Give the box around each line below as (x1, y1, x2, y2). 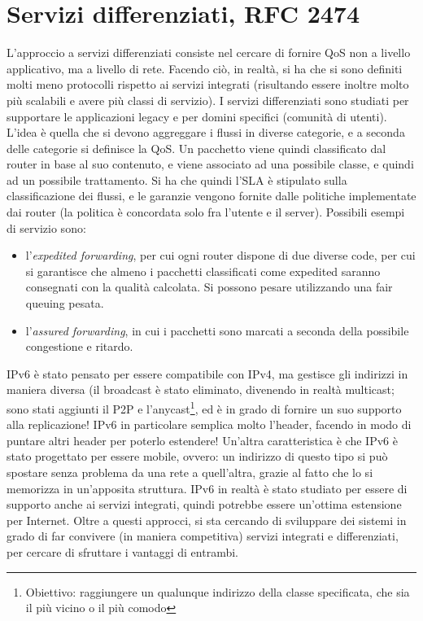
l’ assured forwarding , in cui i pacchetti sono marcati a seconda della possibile (25, 321, 409, 339)
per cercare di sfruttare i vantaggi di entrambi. (7, 544, 238, 560)
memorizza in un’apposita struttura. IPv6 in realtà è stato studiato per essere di (7, 479, 408, 496)
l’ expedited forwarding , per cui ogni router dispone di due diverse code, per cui (25, 247, 416, 264)
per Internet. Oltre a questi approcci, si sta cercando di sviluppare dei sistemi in (7, 511, 407, 528)
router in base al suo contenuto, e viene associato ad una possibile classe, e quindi (7, 155, 414, 173)
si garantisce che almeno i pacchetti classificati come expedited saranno (25, 262, 381, 279)
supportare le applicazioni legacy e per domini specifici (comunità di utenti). (7, 107, 387, 125)
